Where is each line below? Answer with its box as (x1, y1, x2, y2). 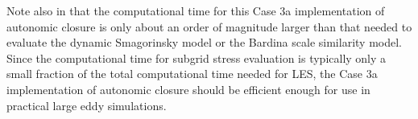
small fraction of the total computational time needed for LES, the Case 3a (6, 65, 378, 82)
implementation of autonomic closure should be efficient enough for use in (6, 80, 370, 97)
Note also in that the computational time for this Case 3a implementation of (6, 2, 385, 18)
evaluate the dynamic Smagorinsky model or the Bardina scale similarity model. (6, 34, 402, 51)
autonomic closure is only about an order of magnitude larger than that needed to (6, 18, 412, 35)
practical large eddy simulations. (6, 96, 167, 113)
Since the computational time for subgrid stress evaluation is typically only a (6, 49, 387, 66)
